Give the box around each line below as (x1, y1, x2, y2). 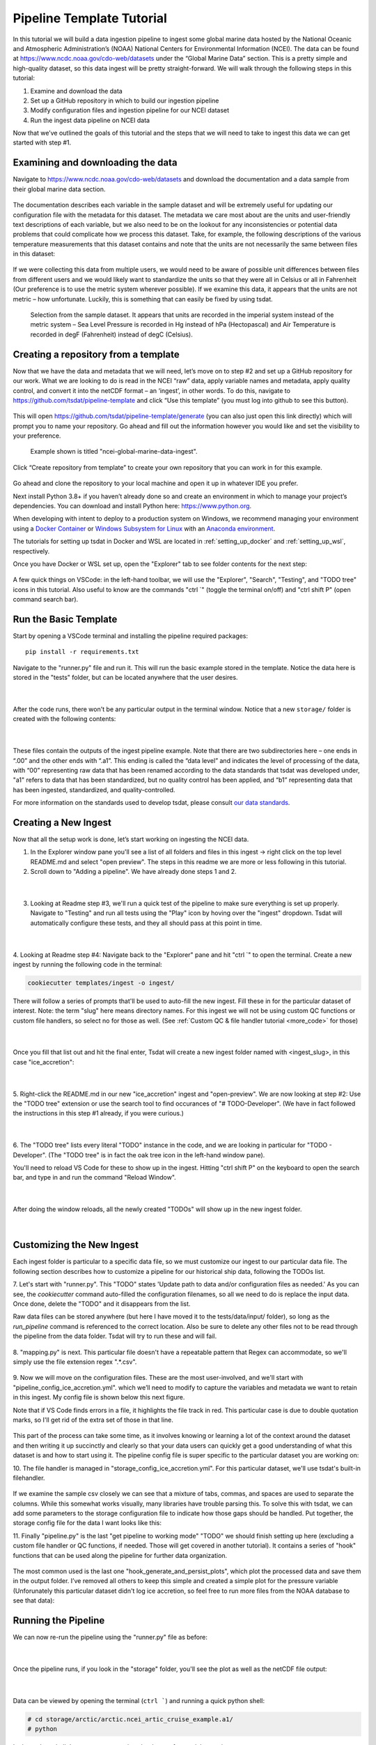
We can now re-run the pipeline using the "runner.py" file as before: (13, 1633, 208, 1642)
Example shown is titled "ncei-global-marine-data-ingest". (30, 447, 198, 456)
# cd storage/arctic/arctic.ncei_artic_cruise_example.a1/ (27, 1715, 233, 1723)
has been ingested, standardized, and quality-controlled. (13, 785, 175, 794)
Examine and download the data (30, 87, 123, 95)
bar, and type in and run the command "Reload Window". (13, 1173, 177, 1182)
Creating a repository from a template (13, 348, 180, 360)
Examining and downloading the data (13, 157, 178, 169)
